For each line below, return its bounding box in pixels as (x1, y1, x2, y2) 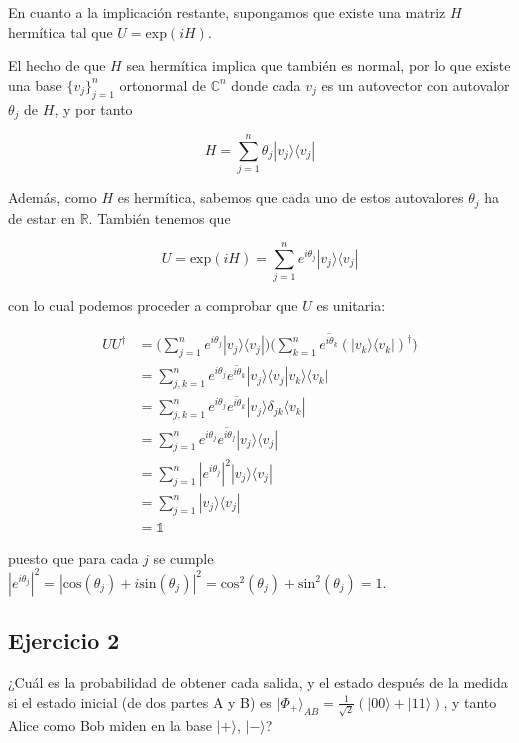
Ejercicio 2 (8, 625, 120, 656)
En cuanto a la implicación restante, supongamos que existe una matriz (8, 2, 446, 22)
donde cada (231, 74, 301, 95)
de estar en (8, 207, 75, 228)
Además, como (8, 187, 97, 208)
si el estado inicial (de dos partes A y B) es (8, 691, 272, 712)
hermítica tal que (8, 21, 113, 42)
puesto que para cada (8, 547, 139, 568)
